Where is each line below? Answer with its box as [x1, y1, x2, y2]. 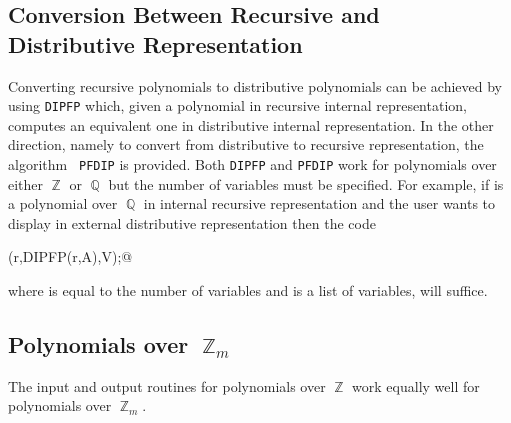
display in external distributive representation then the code [8, 212, 376, 233]
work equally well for [352, 375, 480, 396]
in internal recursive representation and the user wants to [143, 193, 496, 214]
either [8, 173, 44, 194]
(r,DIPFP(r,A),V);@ [8, 246, 133, 267]
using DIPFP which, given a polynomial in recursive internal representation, [8, 95, 467, 116]
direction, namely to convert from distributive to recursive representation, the [8, 134, 484, 155]
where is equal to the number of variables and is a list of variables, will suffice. [8, 280, 488, 301]
